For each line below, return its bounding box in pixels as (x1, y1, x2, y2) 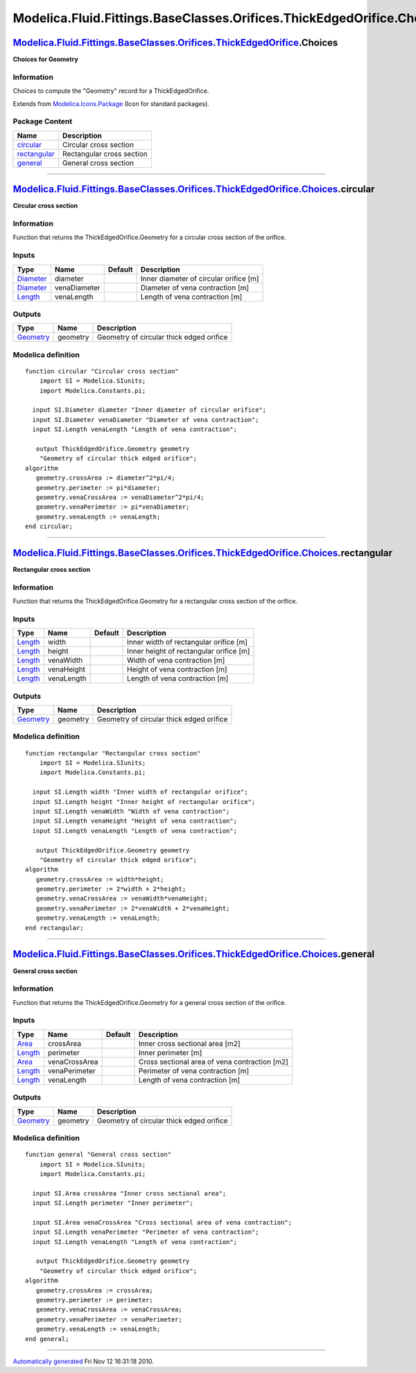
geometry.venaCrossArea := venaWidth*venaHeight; (35, 895, 208, 902)
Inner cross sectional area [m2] (138, 1038, 241, 1048)
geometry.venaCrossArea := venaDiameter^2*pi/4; (35, 493, 205, 501)
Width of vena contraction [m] (127, 656, 225, 665)
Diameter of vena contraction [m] (140, 283, 250, 292)
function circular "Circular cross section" (25, 367, 180, 375)
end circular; (25, 523, 73, 530)
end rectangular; (25, 924, 84, 932)
